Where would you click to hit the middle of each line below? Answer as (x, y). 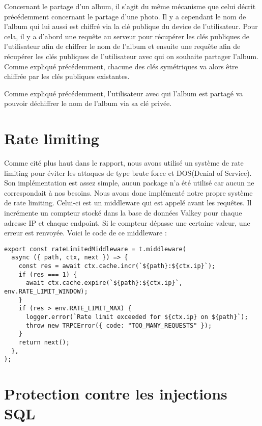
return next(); (44, 343)
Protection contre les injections (116, 394)
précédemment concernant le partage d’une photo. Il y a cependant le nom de (125, 16)
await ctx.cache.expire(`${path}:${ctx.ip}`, (104, 283)
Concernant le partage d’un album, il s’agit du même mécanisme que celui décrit (130, 6)
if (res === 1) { (48, 274)
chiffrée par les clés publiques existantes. (67, 76)
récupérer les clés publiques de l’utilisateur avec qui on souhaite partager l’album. (131, 56)
